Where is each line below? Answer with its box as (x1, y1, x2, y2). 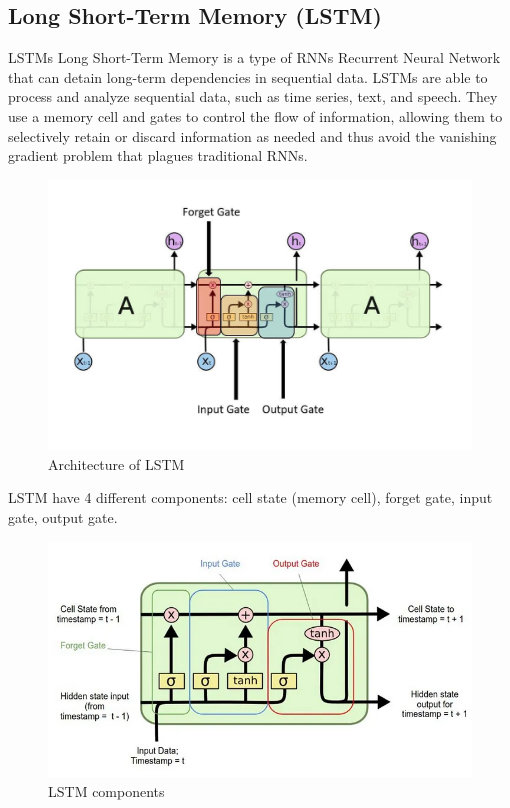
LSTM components (48, 780, 165, 801)
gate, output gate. (8, 506, 118, 527)
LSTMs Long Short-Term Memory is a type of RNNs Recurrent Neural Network (8, 47, 501, 68)
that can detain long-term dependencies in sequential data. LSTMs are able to (8, 66, 488, 87)
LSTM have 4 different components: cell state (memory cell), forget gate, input (8, 487, 493, 508)
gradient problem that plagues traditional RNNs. (8, 145, 308, 166)
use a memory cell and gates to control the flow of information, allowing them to (8, 105, 503, 126)
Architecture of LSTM (48, 453, 185, 474)
